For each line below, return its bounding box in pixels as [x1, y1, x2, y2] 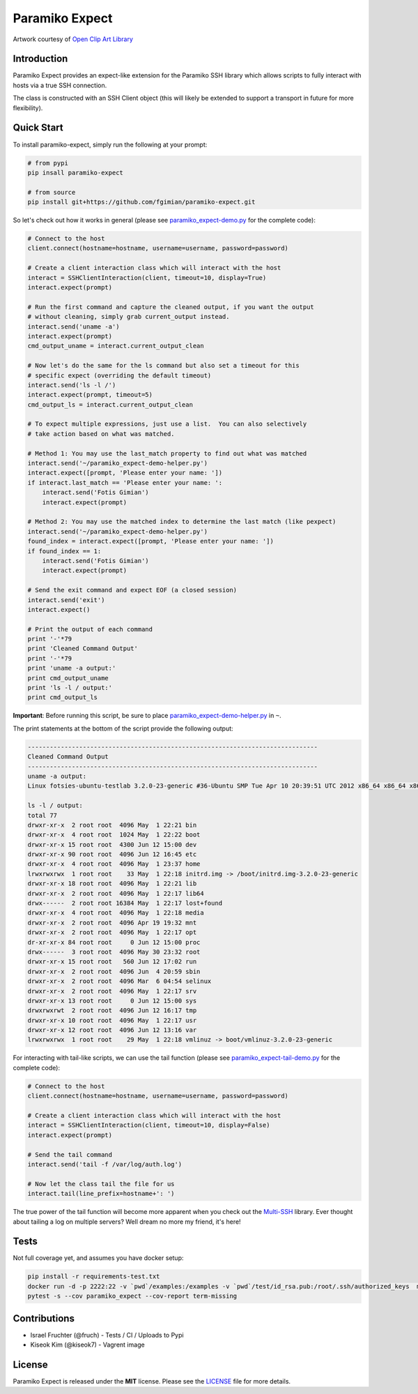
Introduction [13, 53, 68, 65]
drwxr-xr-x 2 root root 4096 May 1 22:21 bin [27, 820, 197, 829]
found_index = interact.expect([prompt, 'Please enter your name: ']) [27, 537, 274, 546]
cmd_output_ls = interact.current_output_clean [27, 400, 193, 408]
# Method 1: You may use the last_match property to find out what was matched [27, 449, 307, 457]
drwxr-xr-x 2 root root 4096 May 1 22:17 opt [27, 929, 197, 936]
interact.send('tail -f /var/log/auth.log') [27, 1160, 183, 1168]
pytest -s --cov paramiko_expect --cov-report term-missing [27, 1292, 238, 1301]
